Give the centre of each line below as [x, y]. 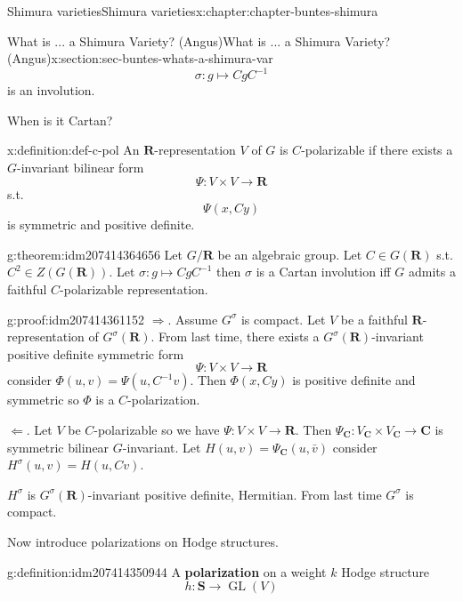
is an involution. [51, 90]
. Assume [193, 319]
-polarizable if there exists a [377, 150]
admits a [432, 272]
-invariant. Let [162, 447]
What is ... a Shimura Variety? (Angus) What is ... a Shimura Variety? [199, 40]
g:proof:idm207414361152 [76, 319]
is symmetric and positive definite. [101, 224]
